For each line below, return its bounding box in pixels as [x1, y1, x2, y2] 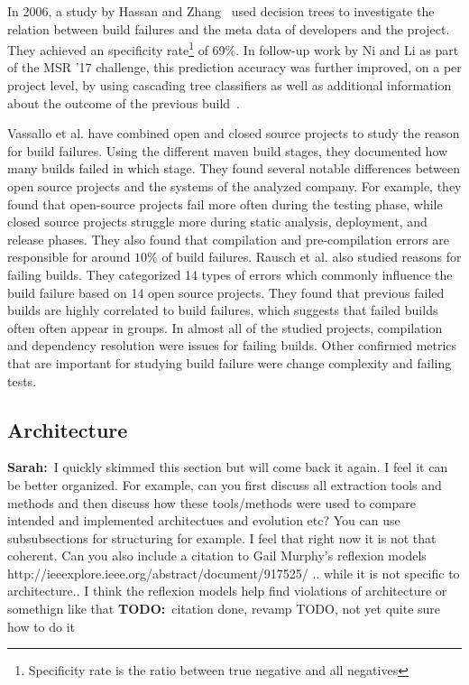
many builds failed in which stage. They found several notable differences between [7, 159, 461, 178]
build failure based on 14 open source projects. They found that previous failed [7, 282, 445, 301]
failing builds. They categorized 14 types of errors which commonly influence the [7, 264, 453, 283]
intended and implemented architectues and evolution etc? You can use [7, 511, 400, 530]
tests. [7, 371, 37, 390]
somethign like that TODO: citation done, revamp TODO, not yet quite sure [7, 599, 441, 618]
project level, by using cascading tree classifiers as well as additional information [7, 76, 452, 95]
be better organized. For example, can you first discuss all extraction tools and [7, 475, 442, 494]
